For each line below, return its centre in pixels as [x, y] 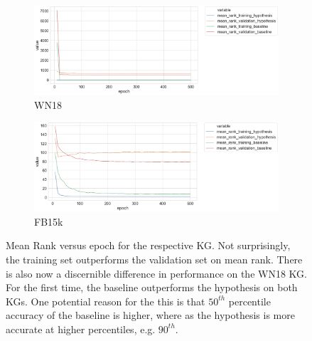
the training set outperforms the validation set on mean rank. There [154, 259]
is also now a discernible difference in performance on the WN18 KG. [156, 273]
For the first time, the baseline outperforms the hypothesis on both [152, 287]
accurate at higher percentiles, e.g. [81, 329]
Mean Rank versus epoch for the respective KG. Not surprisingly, [148, 245]
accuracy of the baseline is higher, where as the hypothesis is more [150, 315]
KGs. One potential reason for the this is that [106, 301]
